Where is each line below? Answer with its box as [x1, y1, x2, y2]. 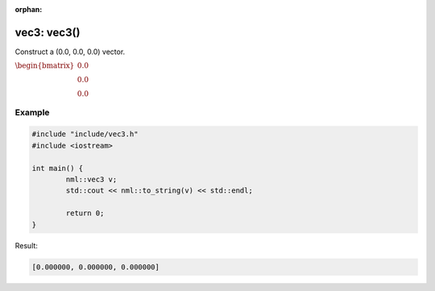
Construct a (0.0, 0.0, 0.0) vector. [14, 47, 126, 56]
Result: [14, 240, 38, 250]
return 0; [65, 209, 105, 218]
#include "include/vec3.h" [31, 130, 139, 139]
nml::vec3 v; [65, 175, 118, 185]
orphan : [14, 5, 43, 14]
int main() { [31, 164, 84, 173]
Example [14, 106, 50, 118]
